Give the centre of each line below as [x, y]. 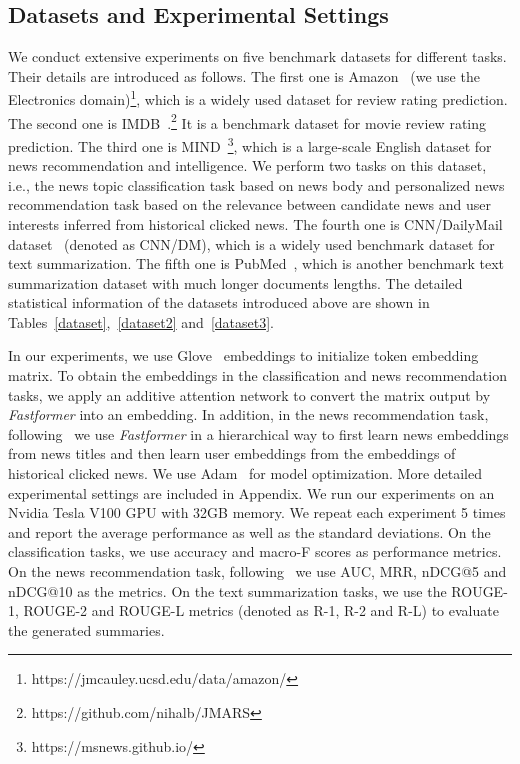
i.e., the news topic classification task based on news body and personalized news [256, 184]
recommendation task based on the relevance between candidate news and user [249, 204]
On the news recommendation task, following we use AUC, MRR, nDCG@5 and [257, 571]
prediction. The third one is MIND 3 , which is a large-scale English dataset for [250, 144]
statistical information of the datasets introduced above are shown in [219, 302]
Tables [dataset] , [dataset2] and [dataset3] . [141, 321]
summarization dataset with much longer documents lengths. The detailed [235, 282]
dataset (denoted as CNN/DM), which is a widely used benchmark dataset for [251, 243]
